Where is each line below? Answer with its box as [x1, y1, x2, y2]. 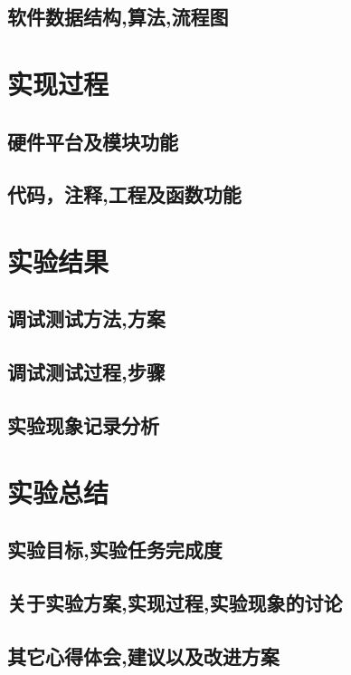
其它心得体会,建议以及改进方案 [7, 641, 280, 670]
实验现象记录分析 [7, 411, 159, 439]
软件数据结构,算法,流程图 [7, 3, 229, 31]
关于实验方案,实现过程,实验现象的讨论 [7, 588, 343, 616]
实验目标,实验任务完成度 [7, 535, 223, 564]
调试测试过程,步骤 [7, 358, 166, 386]
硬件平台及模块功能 [7, 127, 178, 155]
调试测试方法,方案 [7, 304, 166, 333]
